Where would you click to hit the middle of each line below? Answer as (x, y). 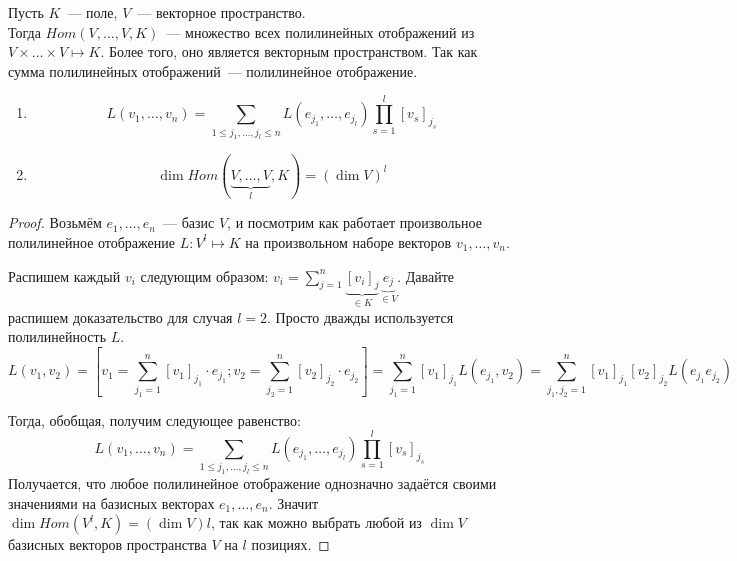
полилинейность (57, 336)
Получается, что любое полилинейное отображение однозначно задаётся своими (252, 483)
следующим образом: (204, 275)
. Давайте (426, 275)
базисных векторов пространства (107, 544)
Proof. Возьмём (55, 222)
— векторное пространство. (221, 12)
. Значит (293, 502)
